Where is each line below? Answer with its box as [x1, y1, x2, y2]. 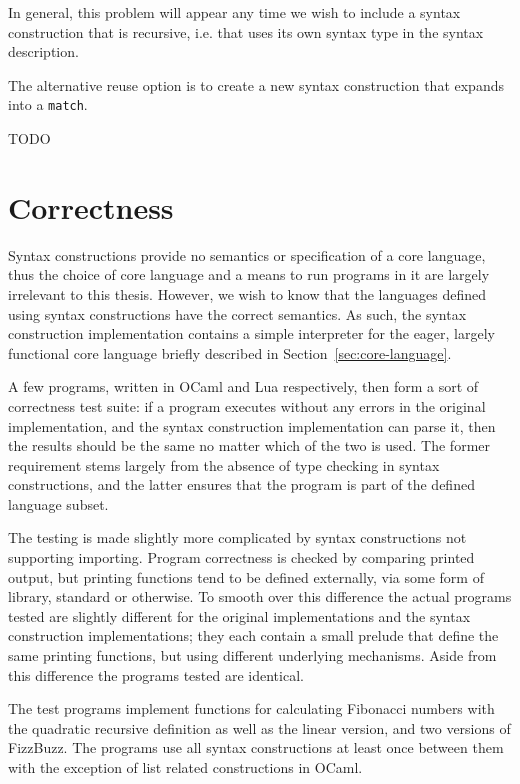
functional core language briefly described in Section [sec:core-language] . [8, 342, 452, 363]
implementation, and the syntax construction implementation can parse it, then [8, 415, 496, 436]
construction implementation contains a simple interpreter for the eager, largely [8, 323, 496, 344]
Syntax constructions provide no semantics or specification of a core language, [8, 244, 486, 265]
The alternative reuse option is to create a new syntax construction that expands [8, 74, 504, 95]
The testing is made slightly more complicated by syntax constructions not [8, 527, 467, 548]
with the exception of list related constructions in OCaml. [8, 757, 363, 777]
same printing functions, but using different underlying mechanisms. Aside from [8, 645, 497, 666]
